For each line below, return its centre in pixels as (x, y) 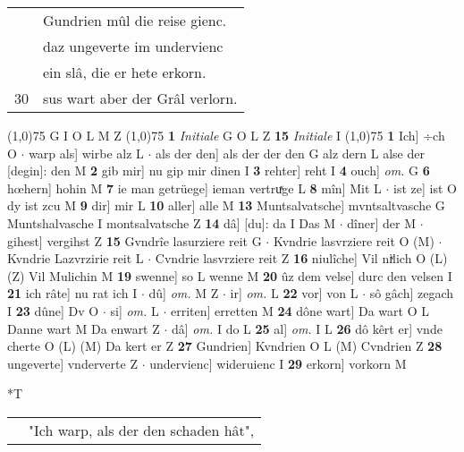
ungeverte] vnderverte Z (72, 363)
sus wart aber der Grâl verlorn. (140, 98)
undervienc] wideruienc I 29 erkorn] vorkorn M (278, 363)
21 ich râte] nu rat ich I (72, 293)
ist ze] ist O (425, 188)
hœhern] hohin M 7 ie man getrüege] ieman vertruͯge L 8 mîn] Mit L (194, 188)
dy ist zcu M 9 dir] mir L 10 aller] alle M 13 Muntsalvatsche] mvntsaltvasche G (226, 205)
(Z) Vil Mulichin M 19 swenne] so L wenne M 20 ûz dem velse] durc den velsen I (230, 275)
